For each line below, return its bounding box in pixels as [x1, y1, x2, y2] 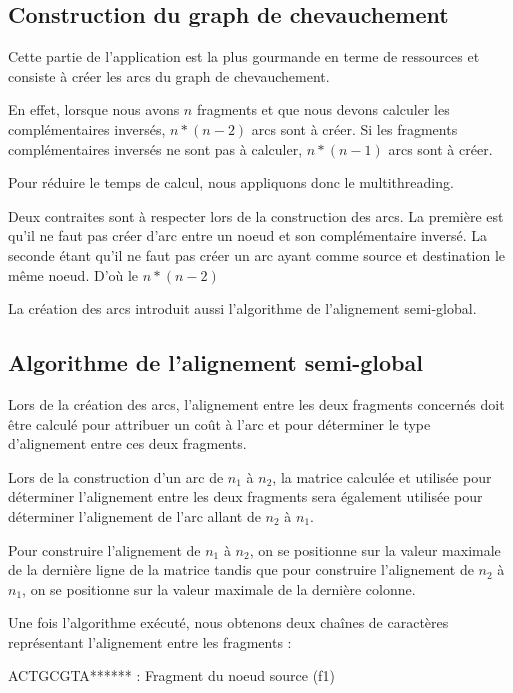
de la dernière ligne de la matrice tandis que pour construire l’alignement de [8, 559, 474, 580]
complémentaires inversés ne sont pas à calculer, [8, 138, 303, 159]
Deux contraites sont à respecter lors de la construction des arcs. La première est [8, 205, 504, 226]
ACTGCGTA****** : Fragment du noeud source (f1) [8, 665, 335, 686]
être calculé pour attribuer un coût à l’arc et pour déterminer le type [8, 413, 431, 434]
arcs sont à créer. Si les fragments [251, 118, 458, 139]
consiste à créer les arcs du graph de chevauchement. [8, 65, 330, 86]
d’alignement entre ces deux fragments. [8, 433, 247, 454]
